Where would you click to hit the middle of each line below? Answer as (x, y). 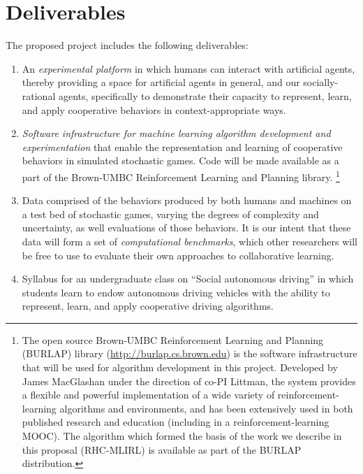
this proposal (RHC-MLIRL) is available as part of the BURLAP (162, 449)
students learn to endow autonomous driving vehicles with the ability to (176, 292)
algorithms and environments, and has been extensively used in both (206, 408)
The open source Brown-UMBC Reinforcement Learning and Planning (173, 339)
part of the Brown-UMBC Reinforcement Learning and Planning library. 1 (181, 175)
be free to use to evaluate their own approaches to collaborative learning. (178, 255)
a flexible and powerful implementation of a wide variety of (148, 395)
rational (39, 95)
